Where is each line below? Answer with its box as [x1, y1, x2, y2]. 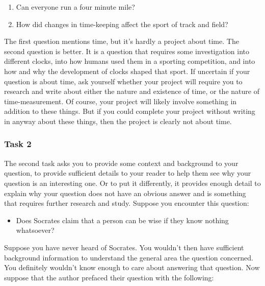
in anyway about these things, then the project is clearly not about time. [4, 115, 232, 126]
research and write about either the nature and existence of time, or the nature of [4, 86, 259, 97]
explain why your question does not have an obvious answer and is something [4, 187, 246, 198]
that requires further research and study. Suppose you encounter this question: [4, 198, 249, 208]
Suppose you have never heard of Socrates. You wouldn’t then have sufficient [4, 242, 244, 252]
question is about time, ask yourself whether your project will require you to [4, 76, 243, 86]
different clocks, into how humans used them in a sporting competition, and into [4, 56, 255, 66]
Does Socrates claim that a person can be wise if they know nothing [16, 214, 229, 225]
